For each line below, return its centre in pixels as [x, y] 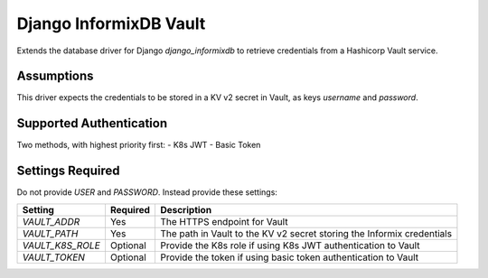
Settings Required [69, 171]
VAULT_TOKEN [54, 257]
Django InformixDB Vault [111, 23]
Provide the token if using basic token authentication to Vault [289, 257]
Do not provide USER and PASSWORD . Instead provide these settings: [147, 192]
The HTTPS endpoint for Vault [224, 221]
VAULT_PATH [50, 233]
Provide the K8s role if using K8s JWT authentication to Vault [290, 246]
